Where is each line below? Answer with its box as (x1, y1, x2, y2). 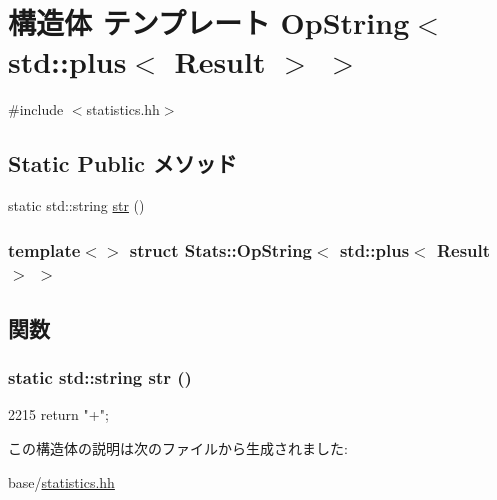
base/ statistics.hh (8, 471, 115, 492)
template (8, 237, 81, 262)
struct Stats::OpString (129, 237, 313, 262)
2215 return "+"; (8, 404, 109, 425)
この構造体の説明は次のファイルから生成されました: (8, 438, 348, 459)
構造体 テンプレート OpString (8, 2, 410, 43)
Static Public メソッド (8, 148, 237, 179)
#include (8, 99, 64, 120)
